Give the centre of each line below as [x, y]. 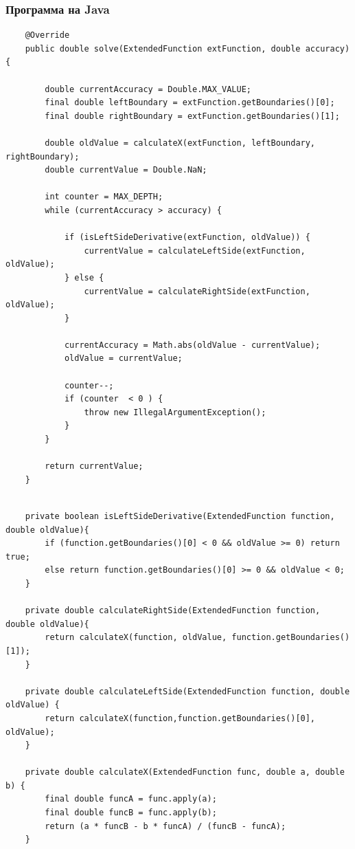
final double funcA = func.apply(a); [131, 799]
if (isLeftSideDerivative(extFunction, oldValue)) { [187, 238]
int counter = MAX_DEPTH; [104, 197]
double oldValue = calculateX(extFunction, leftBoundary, [180, 143]
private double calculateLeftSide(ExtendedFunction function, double [187, 691]
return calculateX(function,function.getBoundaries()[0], [180, 718]
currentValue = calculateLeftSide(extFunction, [195, 251]
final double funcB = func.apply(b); [131, 813]
